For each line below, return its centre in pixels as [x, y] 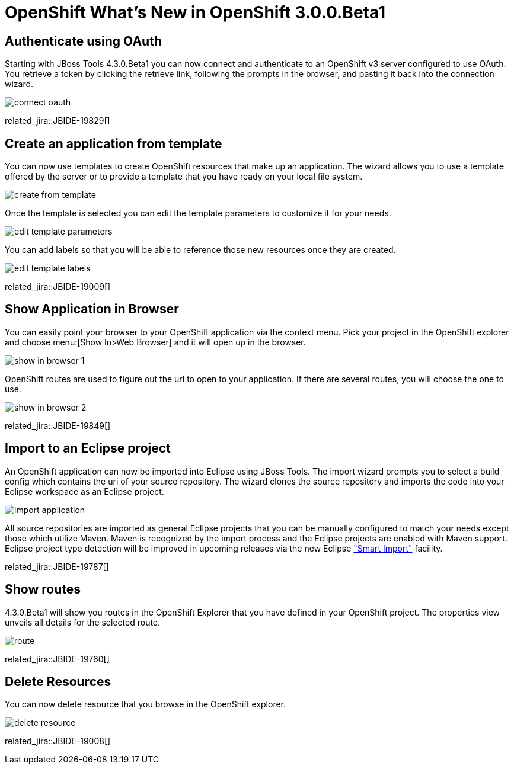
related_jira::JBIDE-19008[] [58, 741]
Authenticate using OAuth [83, 41]
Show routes [43, 589]
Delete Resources [58, 681]
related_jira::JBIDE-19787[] [57, 566]
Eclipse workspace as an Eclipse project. [84, 491]
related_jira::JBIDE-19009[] [58, 287]
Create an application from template [114, 143]
